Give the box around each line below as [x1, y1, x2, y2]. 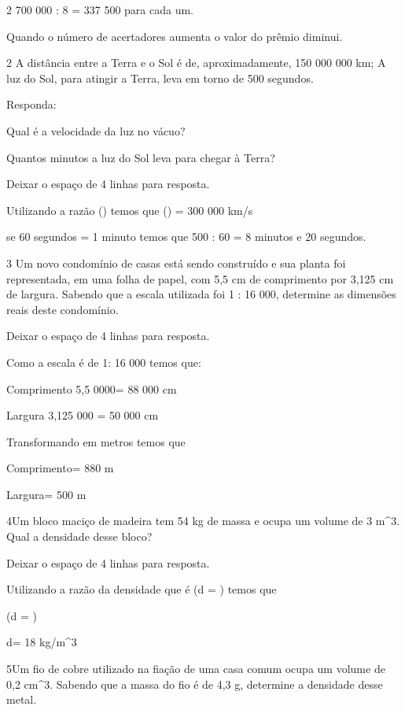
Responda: [6, 96, 57, 113]
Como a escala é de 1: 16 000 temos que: [6, 353, 201, 370]
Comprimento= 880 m [6, 460, 114, 476]
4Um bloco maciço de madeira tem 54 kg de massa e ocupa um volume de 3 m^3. [6, 512, 400, 529]
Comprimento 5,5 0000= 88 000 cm [6, 380, 177, 397]
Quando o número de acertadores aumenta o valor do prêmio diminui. [6, 28, 343, 44]
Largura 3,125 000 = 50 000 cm [6, 407, 159, 423]
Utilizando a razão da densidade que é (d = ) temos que [6, 581, 277, 597]
